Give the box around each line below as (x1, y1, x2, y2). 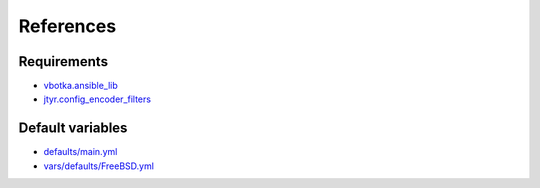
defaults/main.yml (43, 146, 118, 158)
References (18, 15, 117, 37)
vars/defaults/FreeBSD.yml (43, 160, 155, 172)
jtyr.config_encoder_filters (43, 93, 152, 105)
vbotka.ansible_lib (43, 80, 119, 92)
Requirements (18, 53, 109, 70)
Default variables (18, 120, 128, 137)
